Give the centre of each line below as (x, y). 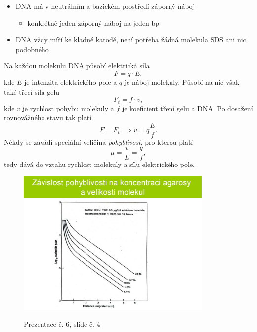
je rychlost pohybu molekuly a (68, 108)
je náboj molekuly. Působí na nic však (182, 82)
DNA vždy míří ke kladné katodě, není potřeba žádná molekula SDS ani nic (131, 39)
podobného (32, 49)
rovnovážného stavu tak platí (48, 118)
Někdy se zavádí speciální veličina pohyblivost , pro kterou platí (99, 141)
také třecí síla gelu (32, 91)
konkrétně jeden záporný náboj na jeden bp (93, 23)
